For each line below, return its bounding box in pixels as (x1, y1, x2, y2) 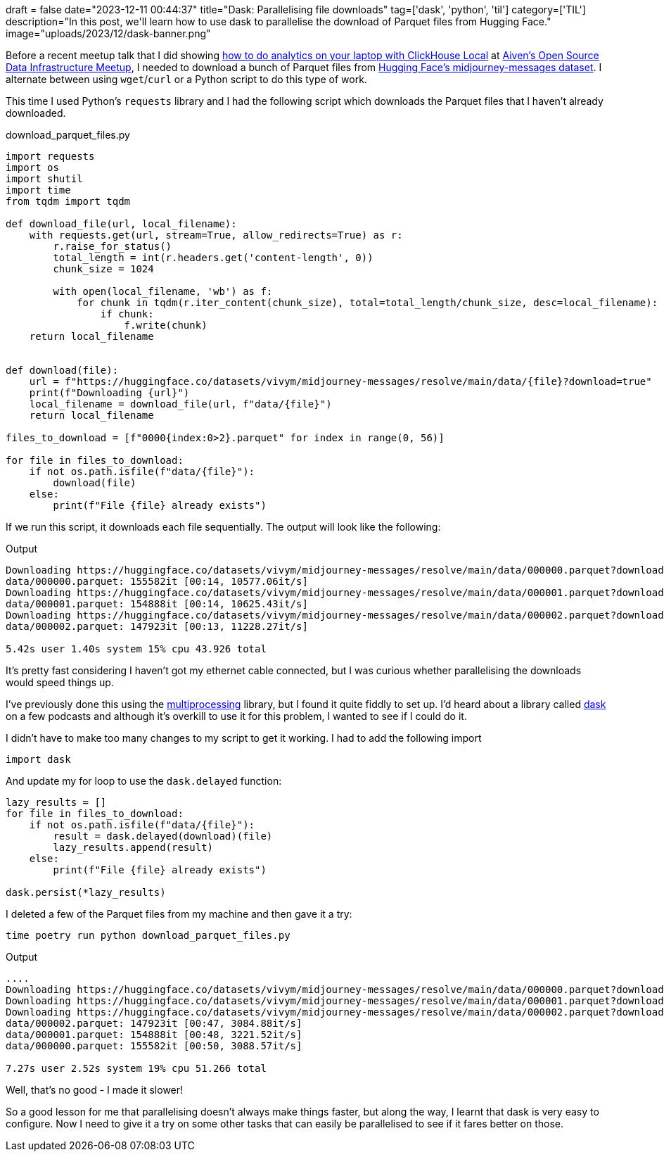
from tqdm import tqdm (6, 196, 131, 207)
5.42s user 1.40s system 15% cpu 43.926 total (6, 643, 267, 655)
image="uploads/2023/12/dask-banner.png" (6, 27, 211, 39)
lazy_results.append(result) (53, 842, 214, 853)
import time (6, 184, 71, 196)
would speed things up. (6, 676, 114, 688)
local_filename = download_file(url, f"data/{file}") (29, 398, 332, 410)
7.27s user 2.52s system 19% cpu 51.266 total (6, 1063, 267, 1074)
